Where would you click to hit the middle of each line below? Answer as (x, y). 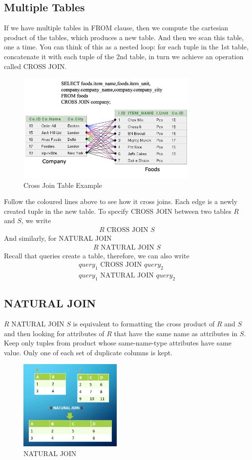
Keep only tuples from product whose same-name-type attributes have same (118, 343)
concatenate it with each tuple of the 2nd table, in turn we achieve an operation (124, 56)
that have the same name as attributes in (176, 333)
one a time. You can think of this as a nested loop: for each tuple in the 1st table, (126, 47)
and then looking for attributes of (54, 333)
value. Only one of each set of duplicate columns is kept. (88, 352)
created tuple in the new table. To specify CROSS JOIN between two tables (118, 211)
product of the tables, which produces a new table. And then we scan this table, (124, 37)
